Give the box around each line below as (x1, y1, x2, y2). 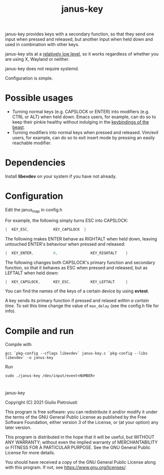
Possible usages (5, 92, 73, 104)
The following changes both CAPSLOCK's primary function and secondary (5, 259, 156, 265)
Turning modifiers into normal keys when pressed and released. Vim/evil (12, 130, 159, 135)
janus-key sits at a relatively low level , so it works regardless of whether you (5, 51, 159, 57)
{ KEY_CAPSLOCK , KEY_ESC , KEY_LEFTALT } (5, 279, 128, 284)
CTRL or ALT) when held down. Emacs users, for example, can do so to (12, 114, 156, 120)
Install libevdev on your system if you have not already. (5, 173, 117, 180)
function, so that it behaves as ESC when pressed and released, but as (5, 264, 148, 270)
